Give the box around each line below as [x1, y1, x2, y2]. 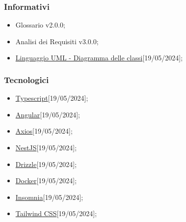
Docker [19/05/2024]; [15, 175, 77, 186]
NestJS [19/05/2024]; [15, 142, 77, 152]
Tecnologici [4, 73, 49, 85]
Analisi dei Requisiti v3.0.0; [15, 36, 99, 46]
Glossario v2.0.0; [15, 20, 65, 30]
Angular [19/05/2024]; [15, 109, 80, 119]
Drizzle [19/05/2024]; [15, 159, 77, 169]
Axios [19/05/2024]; [15, 126, 73, 136]
